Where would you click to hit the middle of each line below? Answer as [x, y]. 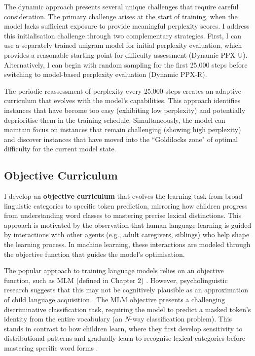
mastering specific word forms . [51, 348]
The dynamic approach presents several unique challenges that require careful [121, 6]
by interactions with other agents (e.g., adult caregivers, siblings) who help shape [127, 234]
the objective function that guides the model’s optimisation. [94, 254]
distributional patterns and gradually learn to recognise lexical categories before [125, 338]
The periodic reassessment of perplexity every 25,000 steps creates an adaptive [123, 90]
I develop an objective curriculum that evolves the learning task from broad [123, 196]
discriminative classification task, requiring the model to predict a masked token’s [127, 309]
